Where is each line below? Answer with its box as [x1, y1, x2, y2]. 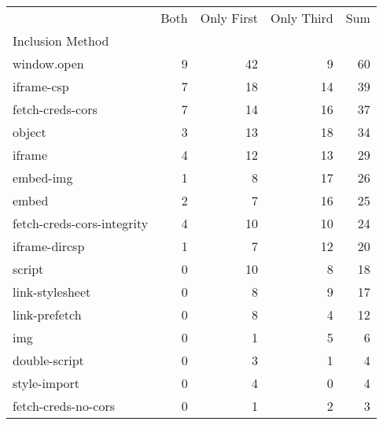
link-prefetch [13, 305, 82, 323]
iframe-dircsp [13, 237, 85, 255]
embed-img [13, 168, 73, 187]
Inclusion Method [13, 31, 109, 50]
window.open [13, 54, 84, 72]
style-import [13, 374, 80, 392]
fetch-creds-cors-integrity [13, 214, 149, 232]
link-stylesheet [13, 283, 91, 301]
